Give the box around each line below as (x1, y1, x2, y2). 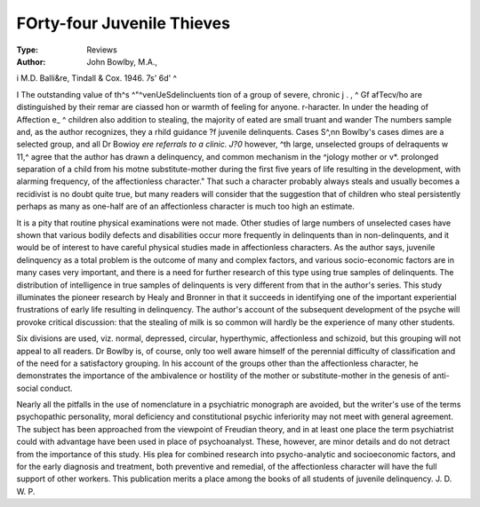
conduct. (40, 383, 73, 393)
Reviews (86, 44, 117, 55)
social (16, 383, 39, 393)
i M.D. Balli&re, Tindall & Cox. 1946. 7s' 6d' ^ (16, 73, 178, 83)
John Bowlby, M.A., (86, 56, 157, 67)
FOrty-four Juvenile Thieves (16, 13, 231, 33)
